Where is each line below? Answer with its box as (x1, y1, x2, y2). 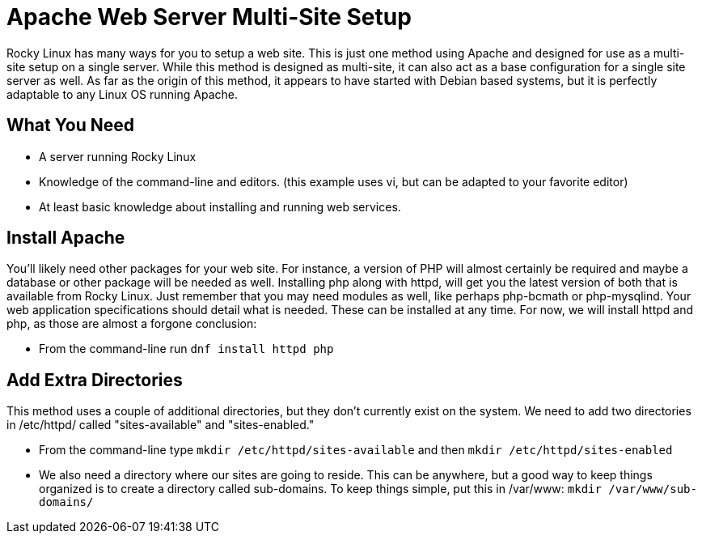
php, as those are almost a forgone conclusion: (6, 317, 257, 331)
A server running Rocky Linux (39, 149, 197, 164)
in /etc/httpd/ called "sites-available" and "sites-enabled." (6, 418, 315, 432)
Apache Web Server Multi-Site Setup (6, 3, 412, 31)
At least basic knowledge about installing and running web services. (39, 199, 401, 214)
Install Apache (6, 227, 125, 249)
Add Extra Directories (6, 369, 183, 390)
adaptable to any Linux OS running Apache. (6, 87, 238, 101)
